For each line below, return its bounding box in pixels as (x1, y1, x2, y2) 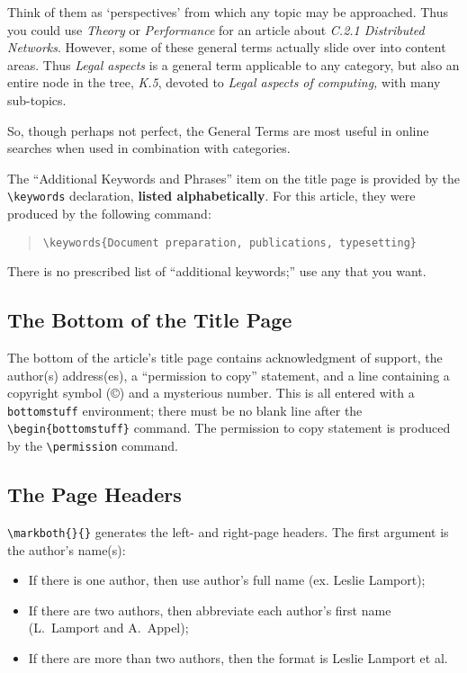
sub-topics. (7, 90, 67, 109)
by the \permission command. (7, 436, 178, 455)
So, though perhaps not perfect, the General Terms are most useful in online (7, 121, 429, 139)
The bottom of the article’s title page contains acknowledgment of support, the (7, 348, 443, 367)
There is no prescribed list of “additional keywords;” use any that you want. (7, 262, 427, 281)
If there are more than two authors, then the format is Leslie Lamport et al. (28, 649, 448, 668)
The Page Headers (7, 480, 182, 508)
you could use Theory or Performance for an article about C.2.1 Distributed (7, 20, 425, 39)
